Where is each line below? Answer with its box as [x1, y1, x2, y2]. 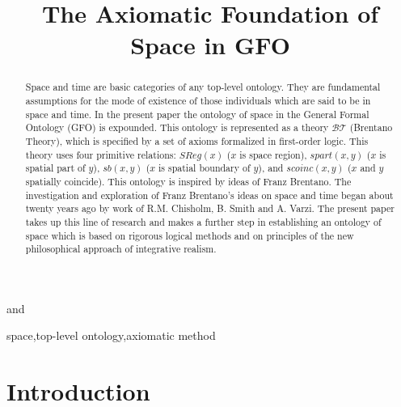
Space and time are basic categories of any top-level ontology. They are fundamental [25, 80, 381, 94]
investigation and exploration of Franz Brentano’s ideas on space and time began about [25, 188, 394, 201]
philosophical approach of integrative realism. [25, 242, 217, 256]
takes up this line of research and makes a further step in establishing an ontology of [25, 214, 382, 228]
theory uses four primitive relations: [25, 147, 176, 161]
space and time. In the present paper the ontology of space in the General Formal [25, 107, 369, 121]
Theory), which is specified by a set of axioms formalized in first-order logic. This [25, 134, 369, 147]
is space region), [239, 147, 307, 161]
